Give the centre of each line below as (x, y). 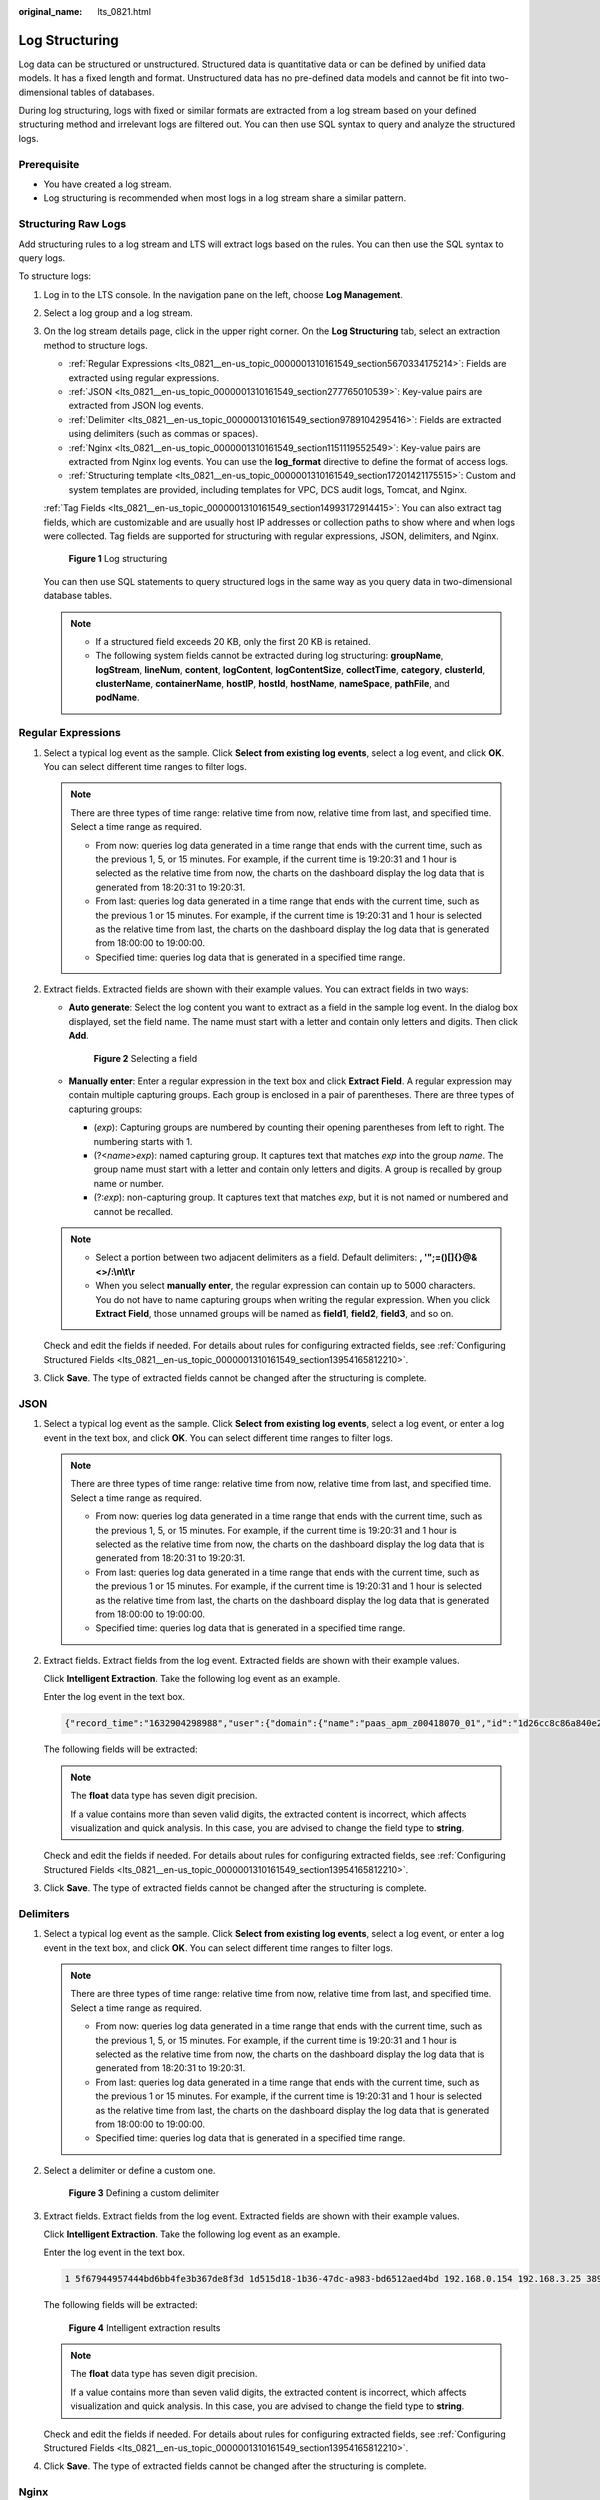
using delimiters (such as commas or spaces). (163, 434)
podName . (117, 697)
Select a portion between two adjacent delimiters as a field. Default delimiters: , (259, 1257)
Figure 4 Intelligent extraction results (144, 2327)
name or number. (129, 1183)
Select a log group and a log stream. (118, 313)
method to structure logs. (96, 345)
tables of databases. (112, 92)
